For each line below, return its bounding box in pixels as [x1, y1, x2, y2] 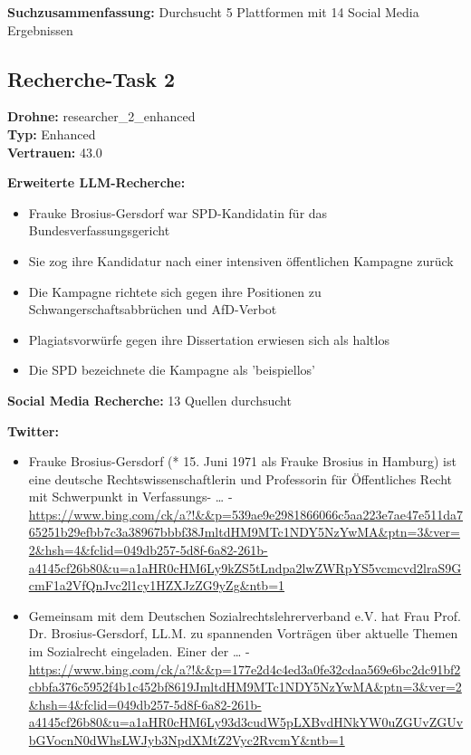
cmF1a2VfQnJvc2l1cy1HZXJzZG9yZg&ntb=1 [28, 576, 285, 595]
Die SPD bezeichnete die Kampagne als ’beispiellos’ [28, 360, 315, 379]
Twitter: [7, 421, 59, 440]
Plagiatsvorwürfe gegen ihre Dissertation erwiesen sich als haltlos [28, 330, 389, 349]
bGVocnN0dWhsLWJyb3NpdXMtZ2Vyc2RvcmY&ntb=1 [28, 731, 345, 750]
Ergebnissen [7, 20, 73, 39]
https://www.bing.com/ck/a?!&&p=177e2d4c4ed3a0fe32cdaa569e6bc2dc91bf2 [28, 659, 461, 678]
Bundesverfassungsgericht [28, 221, 170, 240]
